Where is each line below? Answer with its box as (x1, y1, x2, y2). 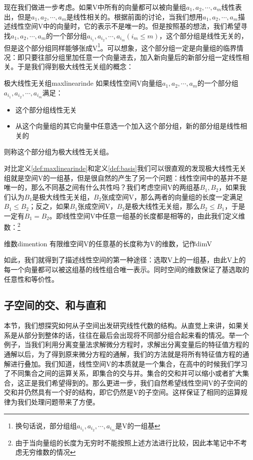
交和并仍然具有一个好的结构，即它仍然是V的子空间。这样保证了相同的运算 (4, 387, 241, 397)
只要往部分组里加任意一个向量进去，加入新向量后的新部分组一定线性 (24, 52, 242, 62)
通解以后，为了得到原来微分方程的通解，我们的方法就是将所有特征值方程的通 (4, 349, 249, 359)
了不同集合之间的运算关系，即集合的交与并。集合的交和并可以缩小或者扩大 (4, 368, 242, 378)
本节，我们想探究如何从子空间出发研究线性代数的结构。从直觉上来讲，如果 (4, 320, 242, 331)
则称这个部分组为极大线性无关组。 (4, 147, 113, 157)
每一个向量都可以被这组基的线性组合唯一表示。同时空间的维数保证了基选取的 (4, 264, 249, 274)
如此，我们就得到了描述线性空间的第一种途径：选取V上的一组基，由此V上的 (4, 255, 246, 265)
